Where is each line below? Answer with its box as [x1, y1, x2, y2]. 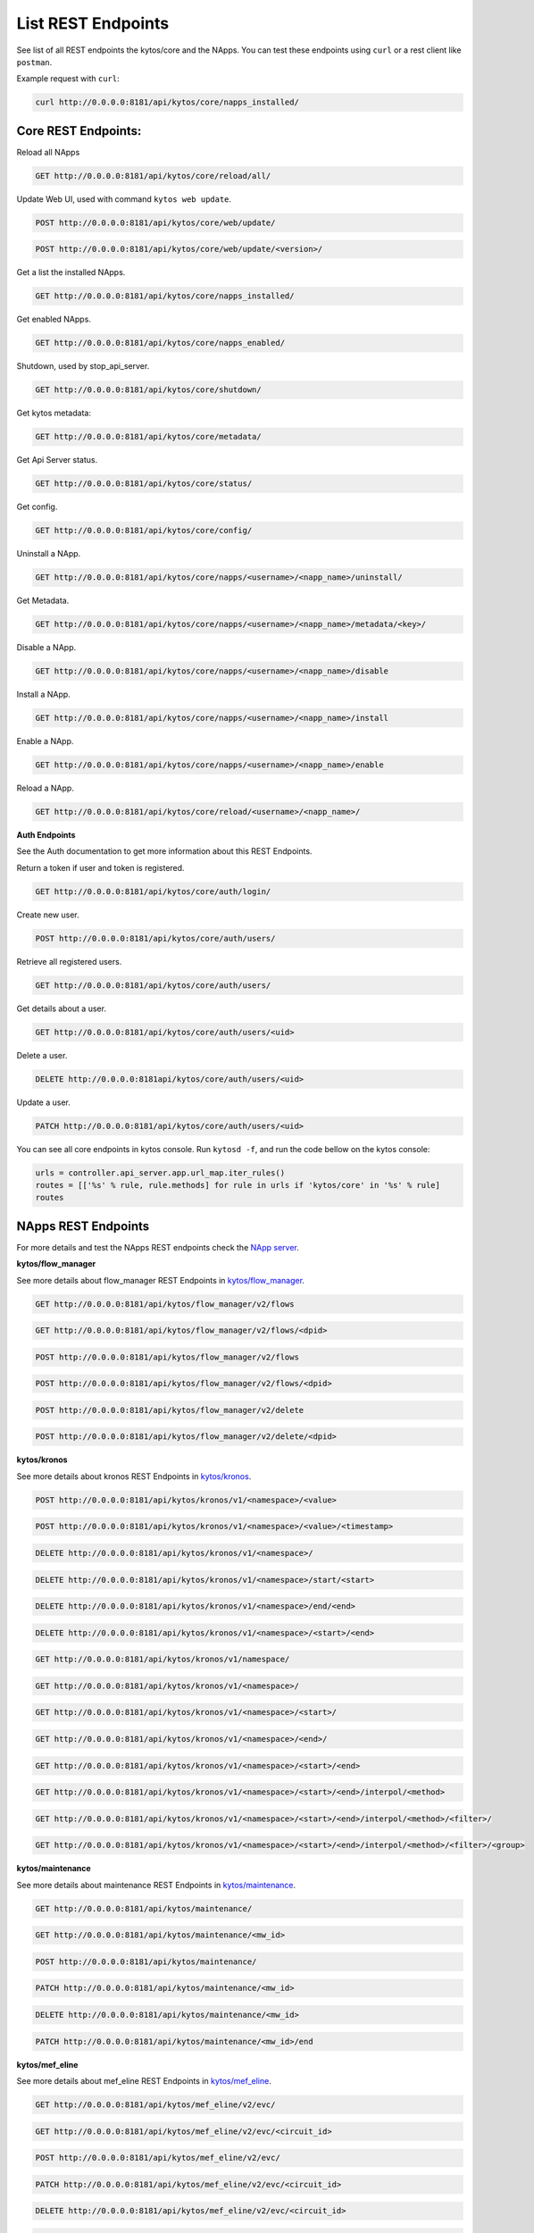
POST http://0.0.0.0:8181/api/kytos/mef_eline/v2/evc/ [35, 2153, 280, 2163]
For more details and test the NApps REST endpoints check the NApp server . [16, 1242, 299, 1252]
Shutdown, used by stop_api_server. [16, 361, 150, 372]
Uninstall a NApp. [16, 548, 81, 559]
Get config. [16, 501, 58, 513]
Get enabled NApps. [16, 314, 91, 325]
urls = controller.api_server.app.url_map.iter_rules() [35, 1167, 286, 1178]
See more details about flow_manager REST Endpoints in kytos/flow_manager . [16, 1275, 305, 1285]
